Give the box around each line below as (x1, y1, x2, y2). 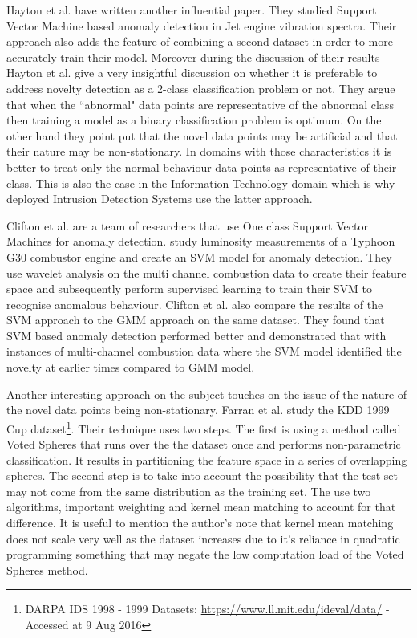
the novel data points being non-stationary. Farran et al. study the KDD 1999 (6, 401, 390, 418)
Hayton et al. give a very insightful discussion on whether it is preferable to (6, 64, 378, 81)
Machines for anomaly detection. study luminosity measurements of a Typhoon (6, 233, 395, 250)
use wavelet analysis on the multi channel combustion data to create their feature (6, 264, 407, 281)
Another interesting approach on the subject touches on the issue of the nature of (6, 385, 407, 402)
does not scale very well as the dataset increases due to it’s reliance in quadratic (6, 530, 400, 547)
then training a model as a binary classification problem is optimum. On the (6, 112, 382, 128)
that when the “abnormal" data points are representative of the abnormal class (6, 95, 394, 112)
